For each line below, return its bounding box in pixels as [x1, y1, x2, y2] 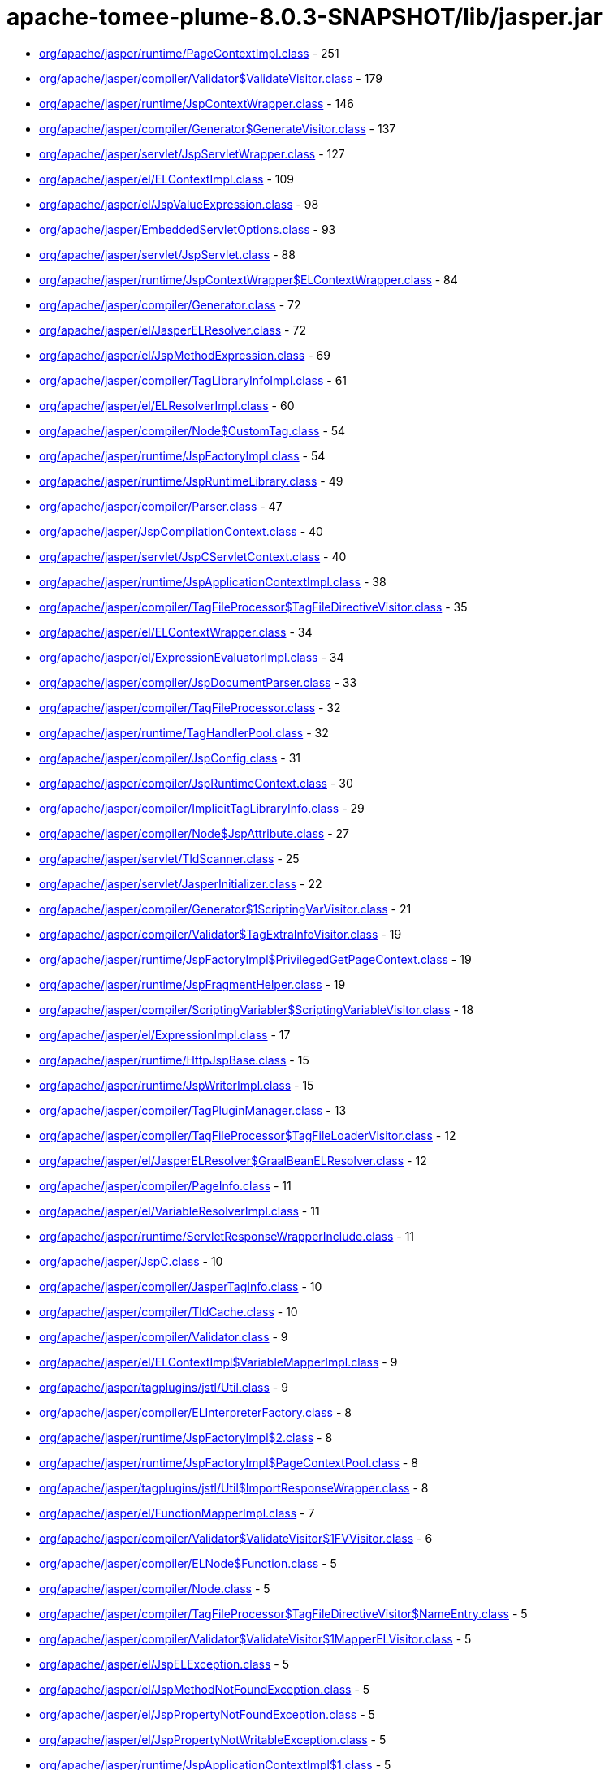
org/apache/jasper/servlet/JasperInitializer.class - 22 [39, 876, 322, 891]
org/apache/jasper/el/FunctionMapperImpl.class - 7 [39, 1505, 315, 1520]
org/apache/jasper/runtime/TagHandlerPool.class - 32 [39, 725, 329, 740]
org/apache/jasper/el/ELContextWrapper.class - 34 [39, 624, 313, 639]
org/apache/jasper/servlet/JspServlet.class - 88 [39, 247, 296, 261]
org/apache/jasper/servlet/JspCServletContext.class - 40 [39, 549, 347, 563]
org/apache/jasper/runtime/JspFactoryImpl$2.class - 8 [39, 1430, 333, 1444]
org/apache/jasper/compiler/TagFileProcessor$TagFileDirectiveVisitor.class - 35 [39, 599, 468, 614]
